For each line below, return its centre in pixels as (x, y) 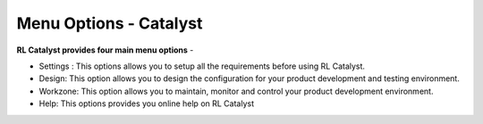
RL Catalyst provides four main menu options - (105, 50)
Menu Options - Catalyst (110, 23)
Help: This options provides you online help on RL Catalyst (147, 103)
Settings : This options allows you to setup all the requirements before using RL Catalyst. (202, 66)
